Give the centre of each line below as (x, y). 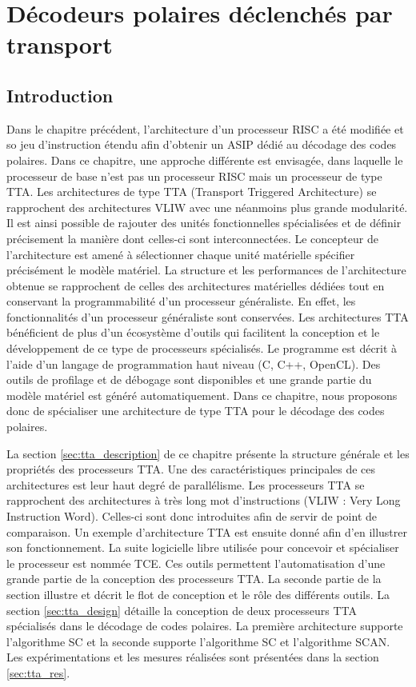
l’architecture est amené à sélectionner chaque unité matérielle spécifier (181, 254)
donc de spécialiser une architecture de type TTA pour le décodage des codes (196, 411)
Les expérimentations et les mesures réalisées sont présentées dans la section (193, 657)
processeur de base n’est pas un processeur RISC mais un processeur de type (194, 176)
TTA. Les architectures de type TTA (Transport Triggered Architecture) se (192, 192)
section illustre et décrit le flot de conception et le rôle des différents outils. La (198, 594)
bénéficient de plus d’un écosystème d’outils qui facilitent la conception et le (193, 332)
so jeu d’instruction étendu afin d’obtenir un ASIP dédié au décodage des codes (202, 144)
